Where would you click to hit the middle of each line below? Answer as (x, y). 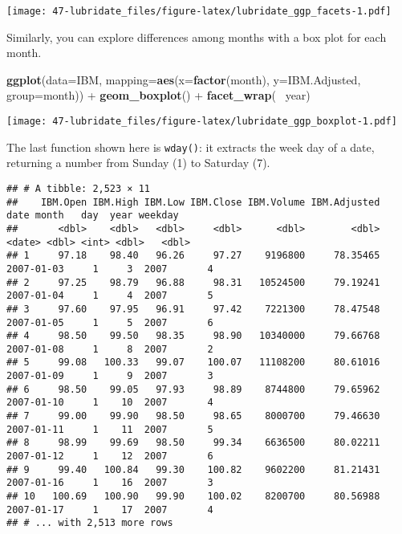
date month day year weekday (93, 216)
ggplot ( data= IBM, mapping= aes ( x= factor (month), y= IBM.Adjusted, (184, 79)
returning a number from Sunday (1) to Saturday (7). (138, 163)
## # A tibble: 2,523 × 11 (78, 188)
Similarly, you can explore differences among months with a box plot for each (197, 37)
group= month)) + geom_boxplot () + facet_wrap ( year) (158, 95)
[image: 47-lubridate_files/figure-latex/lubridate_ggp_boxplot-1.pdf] (202, 122)
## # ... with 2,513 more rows (90, 523)
